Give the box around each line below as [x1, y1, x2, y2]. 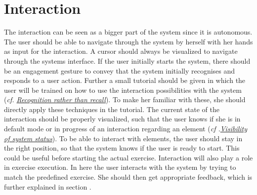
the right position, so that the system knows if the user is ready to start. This [4, 143, 240, 153]
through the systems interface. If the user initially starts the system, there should [4, 55, 251, 66]
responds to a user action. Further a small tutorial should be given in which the [4, 75, 246, 85]
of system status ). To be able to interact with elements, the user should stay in [4, 133, 243, 143]
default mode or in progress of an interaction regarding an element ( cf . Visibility [4, 123, 248, 134]
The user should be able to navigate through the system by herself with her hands [4, 36, 253, 46]
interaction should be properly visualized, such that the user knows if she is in [4, 114, 241, 124]
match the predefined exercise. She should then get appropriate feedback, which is [4, 172, 253, 182]
